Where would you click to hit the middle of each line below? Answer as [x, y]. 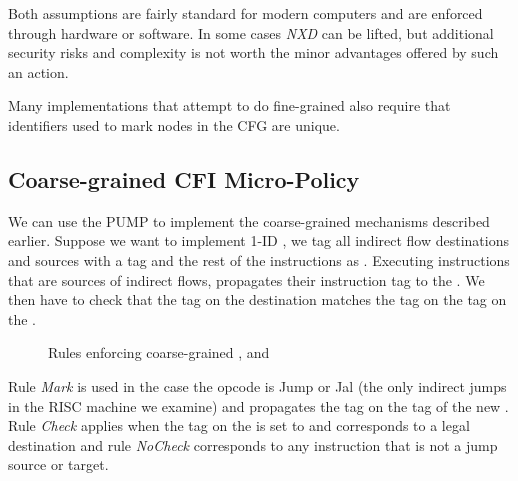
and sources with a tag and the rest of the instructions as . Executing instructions [259, 259]
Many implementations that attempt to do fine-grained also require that [229, 105]
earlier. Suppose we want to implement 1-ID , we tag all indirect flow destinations [259, 240]
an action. [38, 71]
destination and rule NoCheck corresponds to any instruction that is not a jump [253, 444]
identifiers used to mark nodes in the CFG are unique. [174, 124]
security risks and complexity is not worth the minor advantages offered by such [253, 52]
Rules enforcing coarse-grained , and [159, 352]
